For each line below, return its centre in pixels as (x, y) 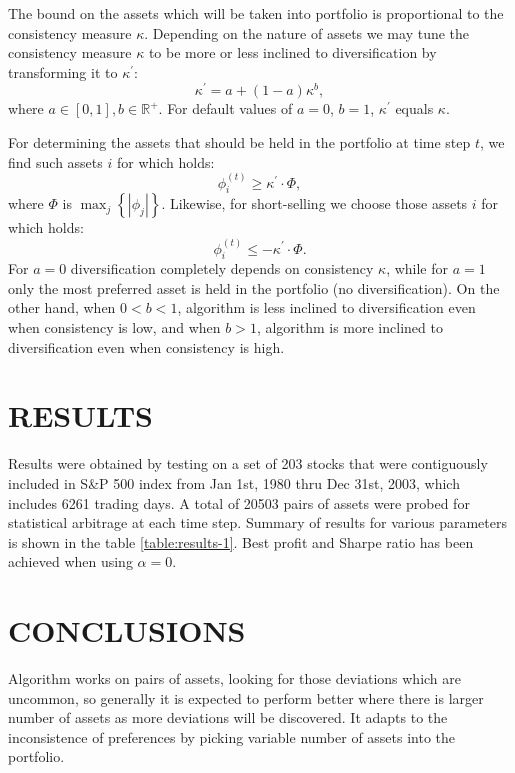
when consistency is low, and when (114, 327)
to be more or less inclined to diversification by (292, 52)
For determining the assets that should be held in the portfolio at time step (239, 142)
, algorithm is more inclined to (349, 327)
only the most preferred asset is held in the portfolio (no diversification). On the (254, 287)
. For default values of (225, 108)
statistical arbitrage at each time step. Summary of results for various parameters (257, 522)
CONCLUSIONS (127, 630)
